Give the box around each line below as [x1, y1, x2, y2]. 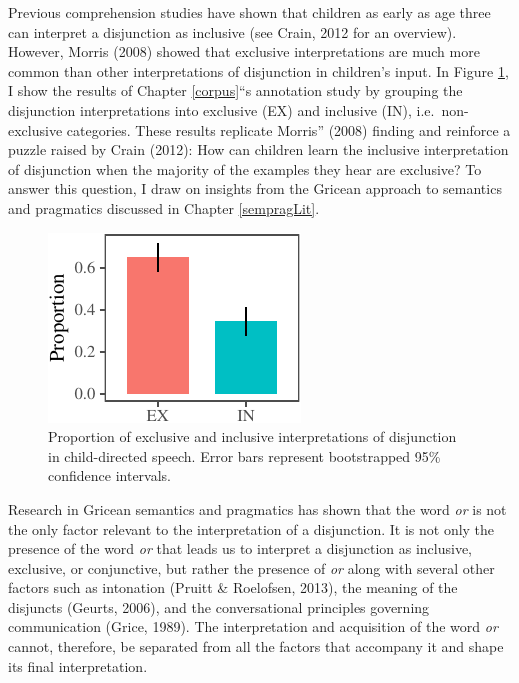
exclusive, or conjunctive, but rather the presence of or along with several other [8, 557, 495, 578]
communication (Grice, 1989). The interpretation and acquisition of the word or [8, 616, 498, 637]
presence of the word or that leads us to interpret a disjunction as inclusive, [8, 538, 473, 559]
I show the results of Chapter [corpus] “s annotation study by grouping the [8, 80, 463, 101]
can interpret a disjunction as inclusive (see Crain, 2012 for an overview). [8, 21, 457, 42]
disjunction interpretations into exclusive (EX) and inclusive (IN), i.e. [8, 99, 435, 120]
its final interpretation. [8, 655, 148, 676]
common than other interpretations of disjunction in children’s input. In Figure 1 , [8, 60, 509, 81]
